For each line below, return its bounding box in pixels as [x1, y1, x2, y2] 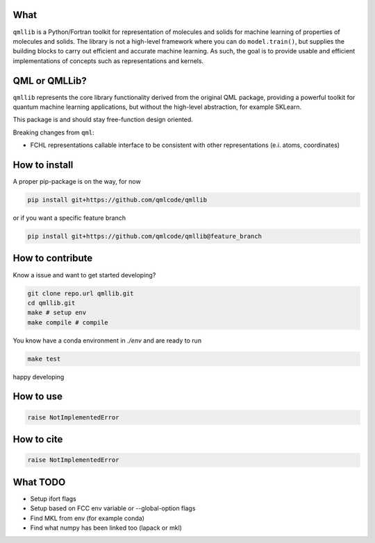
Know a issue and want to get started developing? [12, 270, 156, 279]
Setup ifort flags [30, 494, 76, 503]
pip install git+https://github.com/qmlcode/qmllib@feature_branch [27, 232, 262, 241]
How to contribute [12, 252, 93, 264]
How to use [12, 390, 62, 402]
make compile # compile [27, 318, 109, 326]
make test [27, 354, 61, 363]
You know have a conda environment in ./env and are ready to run [12, 336, 201, 345]
